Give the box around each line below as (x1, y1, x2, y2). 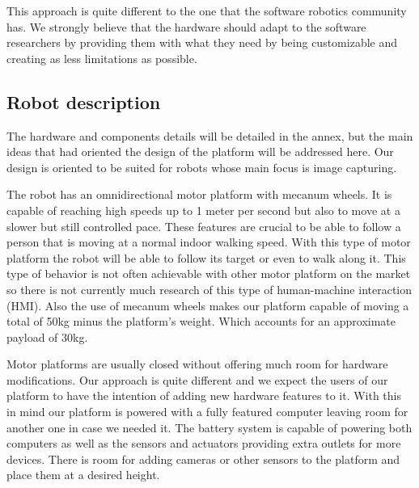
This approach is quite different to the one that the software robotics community (6, 2, 407, 19)
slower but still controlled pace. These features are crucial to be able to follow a (6, 217, 401, 234)
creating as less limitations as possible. (6, 49, 197, 66)
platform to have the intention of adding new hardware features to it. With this (6, 387, 402, 404)
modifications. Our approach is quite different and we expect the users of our (6, 371, 388, 388)
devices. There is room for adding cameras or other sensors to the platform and (6, 450, 400, 467)
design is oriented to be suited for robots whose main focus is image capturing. (6, 158, 397, 175)
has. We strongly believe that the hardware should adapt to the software (6, 18, 366, 35)
